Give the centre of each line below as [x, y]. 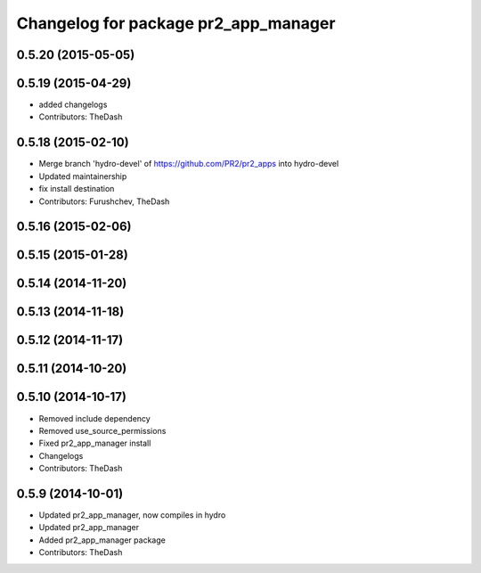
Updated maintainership [83, 176]
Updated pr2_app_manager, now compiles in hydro [132, 515]
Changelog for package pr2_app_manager [176, 23]
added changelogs [73, 105]
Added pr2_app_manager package [102, 540]
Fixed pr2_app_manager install [95, 443]
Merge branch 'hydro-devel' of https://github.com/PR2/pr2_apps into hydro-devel [189, 164]
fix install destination [77, 189]
